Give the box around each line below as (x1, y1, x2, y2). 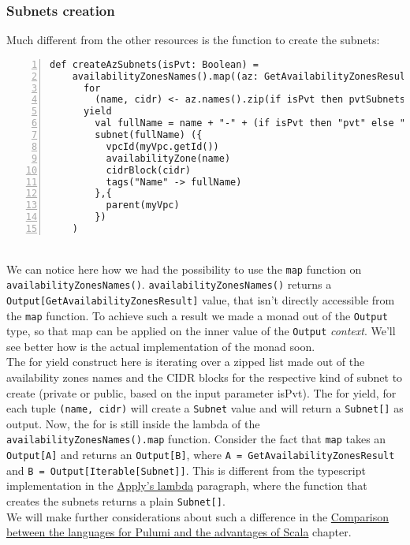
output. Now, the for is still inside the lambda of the (6, 415, 260, 431)
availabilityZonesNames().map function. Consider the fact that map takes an (6, 431, 386, 447)
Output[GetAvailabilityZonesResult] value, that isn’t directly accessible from (6, 291, 395, 308)
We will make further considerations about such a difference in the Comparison (6, 508, 389, 524)
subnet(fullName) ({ (95, 129, 203, 141)
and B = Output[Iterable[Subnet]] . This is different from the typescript (6, 461, 366, 478)
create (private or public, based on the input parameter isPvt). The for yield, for (6, 384, 397, 401)
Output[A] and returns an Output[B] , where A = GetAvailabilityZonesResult (6, 446, 395, 463)
